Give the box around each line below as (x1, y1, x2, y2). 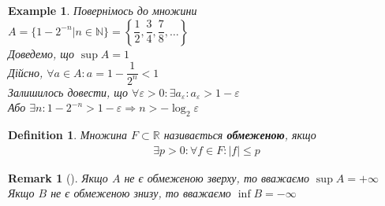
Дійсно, (8, 64, 43, 80)
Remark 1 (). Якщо (8, 169, 108, 186)
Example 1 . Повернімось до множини (8, 2, 197, 18)
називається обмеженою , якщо (163, 126, 316, 142)
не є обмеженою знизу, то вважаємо (50, 185, 231, 201)
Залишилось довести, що (8, 83, 129, 100)
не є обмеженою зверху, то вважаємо (124, 169, 309, 186)
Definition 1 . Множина (8, 126, 128, 142)
